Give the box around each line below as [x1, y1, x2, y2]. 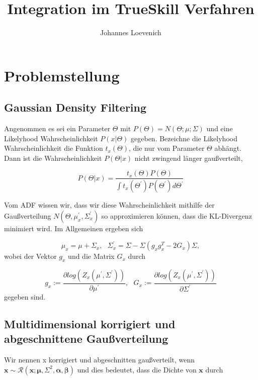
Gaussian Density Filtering [4, 100, 147, 115]
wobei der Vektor [4, 251, 57, 261]
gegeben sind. [4, 291, 46, 302]
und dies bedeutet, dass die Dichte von [77, 364, 197, 374]
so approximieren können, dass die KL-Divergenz [101, 210, 252, 221]
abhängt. [214, 143, 242, 153]
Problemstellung [4, 65, 120, 85]
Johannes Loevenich [100, 27, 161, 38]
